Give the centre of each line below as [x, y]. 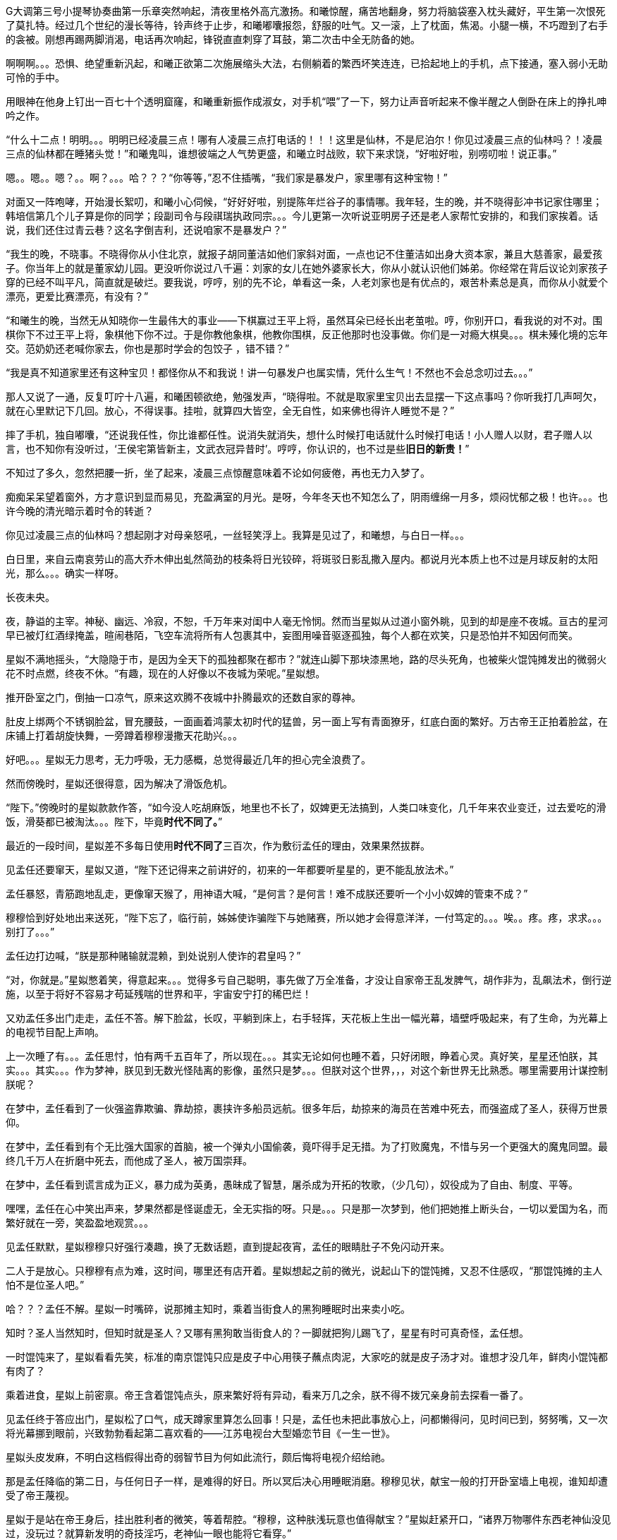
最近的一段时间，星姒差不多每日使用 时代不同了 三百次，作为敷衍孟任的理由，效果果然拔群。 [218, 846]
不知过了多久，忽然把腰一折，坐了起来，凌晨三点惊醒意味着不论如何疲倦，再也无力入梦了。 [218, 473]
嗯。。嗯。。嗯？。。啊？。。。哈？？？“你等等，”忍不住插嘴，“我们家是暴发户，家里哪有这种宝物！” [227, 178]
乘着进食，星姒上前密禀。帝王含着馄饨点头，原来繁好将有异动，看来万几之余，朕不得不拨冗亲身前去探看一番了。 [267, 1395]
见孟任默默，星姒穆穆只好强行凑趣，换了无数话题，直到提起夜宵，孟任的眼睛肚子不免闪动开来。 [228, 1247]
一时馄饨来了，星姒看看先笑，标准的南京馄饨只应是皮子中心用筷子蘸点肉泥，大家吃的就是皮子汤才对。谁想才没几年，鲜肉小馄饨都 [307, 1357]
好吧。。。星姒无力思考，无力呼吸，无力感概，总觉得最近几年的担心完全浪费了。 [188, 759]
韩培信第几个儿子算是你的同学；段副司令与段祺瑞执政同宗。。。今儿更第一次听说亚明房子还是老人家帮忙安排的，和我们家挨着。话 [302, 216]
